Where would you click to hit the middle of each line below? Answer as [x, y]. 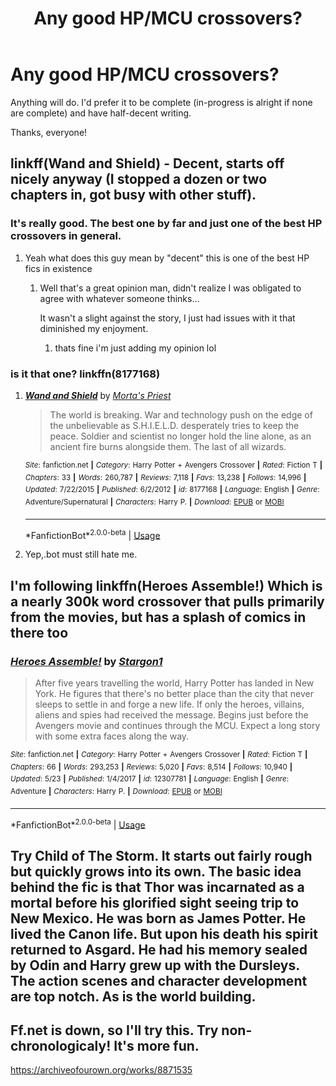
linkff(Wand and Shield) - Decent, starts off [147, 163]
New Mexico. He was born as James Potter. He [158, 918]
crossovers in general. [66, 236]
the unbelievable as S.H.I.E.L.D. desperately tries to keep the [174, 425]
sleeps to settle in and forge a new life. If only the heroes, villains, [169, 704]
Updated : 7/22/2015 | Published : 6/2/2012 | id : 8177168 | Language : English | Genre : [172, 490]
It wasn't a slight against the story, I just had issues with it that [167, 318]
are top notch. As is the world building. [133, 996]
